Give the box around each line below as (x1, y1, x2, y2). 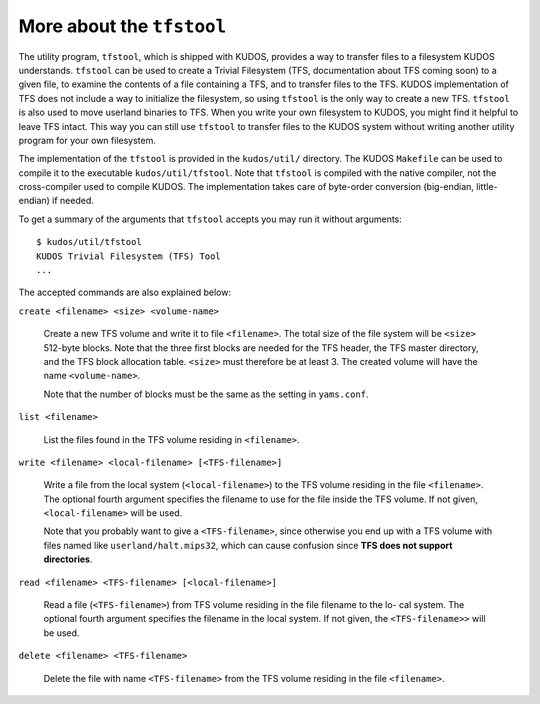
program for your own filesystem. (18, 134, 157, 146)
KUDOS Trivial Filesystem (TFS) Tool (36, 250, 222, 262)
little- (476, 181, 499, 193)
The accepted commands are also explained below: (18, 286, 232, 299)
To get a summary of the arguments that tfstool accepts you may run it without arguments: (18, 213, 402, 225)
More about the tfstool (18, 15, 227, 37)
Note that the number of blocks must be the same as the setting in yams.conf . (43, 388, 369, 400)
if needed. (51, 195, 95, 207)
